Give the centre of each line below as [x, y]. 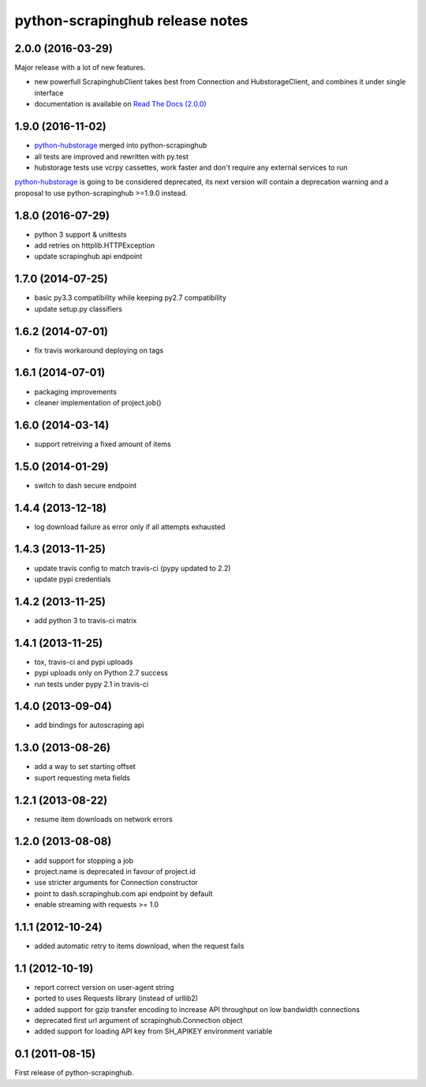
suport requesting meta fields [82, 778]
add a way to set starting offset [85, 767]
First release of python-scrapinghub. [74, 1073]
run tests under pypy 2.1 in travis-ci [92, 684]
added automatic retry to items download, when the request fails [139, 946]
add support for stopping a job [84, 861]
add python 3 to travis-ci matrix [86, 620]
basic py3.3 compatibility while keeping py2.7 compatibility [130, 298]
